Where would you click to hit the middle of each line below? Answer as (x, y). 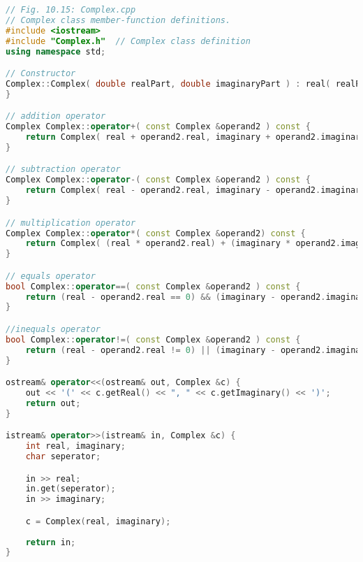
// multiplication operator (71, 223)
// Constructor (41, 74)
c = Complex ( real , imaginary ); (98, 521)
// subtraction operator (63, 170)
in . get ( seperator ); (71, 489)
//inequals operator (53, 329)
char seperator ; (63, 456)
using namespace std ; (56, 51)
